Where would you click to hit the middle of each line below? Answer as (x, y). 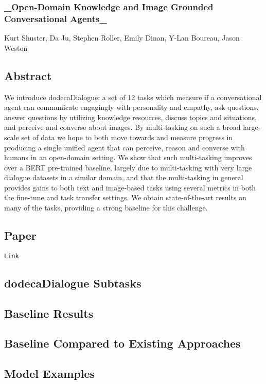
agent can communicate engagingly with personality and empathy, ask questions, (131, 107)
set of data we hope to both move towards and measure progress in (127, 137)
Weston (16, 47)
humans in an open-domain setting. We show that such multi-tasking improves (128, 157)
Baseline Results (49, 313)
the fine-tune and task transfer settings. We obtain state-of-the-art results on (125, 197)
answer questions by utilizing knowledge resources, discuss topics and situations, (130, 117)
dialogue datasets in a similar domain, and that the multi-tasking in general (124, 177)
